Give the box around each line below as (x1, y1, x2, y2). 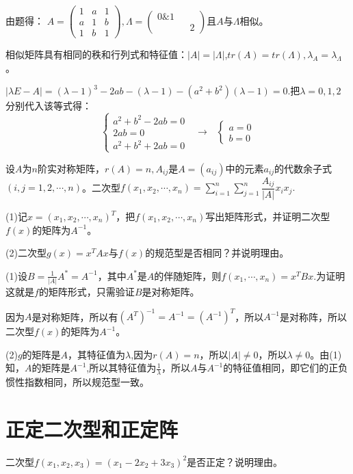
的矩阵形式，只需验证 (38, 285, 135, 299)
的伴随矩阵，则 (154, 268, 222, 282)
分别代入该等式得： (5, 98, 92, 113)
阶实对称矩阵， (37, 161, 105, 175)
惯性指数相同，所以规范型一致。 (5, 375, 149, 389)
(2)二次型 (5, 246, 47, 260)
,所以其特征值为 (86, 360, 157, 375)
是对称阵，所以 (280, 309, 348, 324)
